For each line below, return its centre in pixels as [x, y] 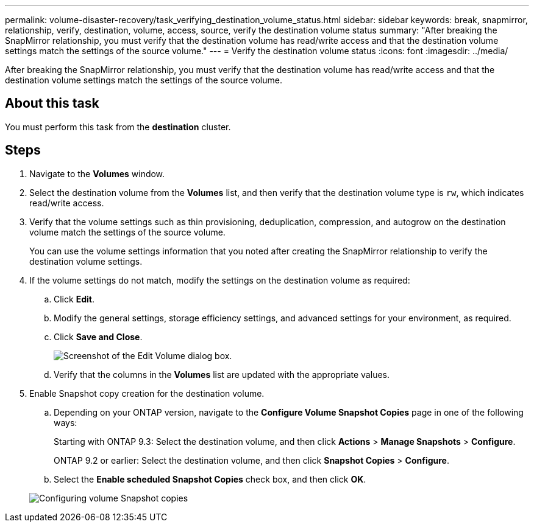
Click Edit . [74, 299]
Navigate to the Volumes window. [97, 173]
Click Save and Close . [98, 337]
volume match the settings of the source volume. [127, 232]
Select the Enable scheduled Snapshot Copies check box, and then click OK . [210, 479]
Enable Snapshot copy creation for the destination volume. [147, 393]
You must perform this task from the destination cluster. [118, 127]
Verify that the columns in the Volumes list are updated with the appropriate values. [222, 374]
